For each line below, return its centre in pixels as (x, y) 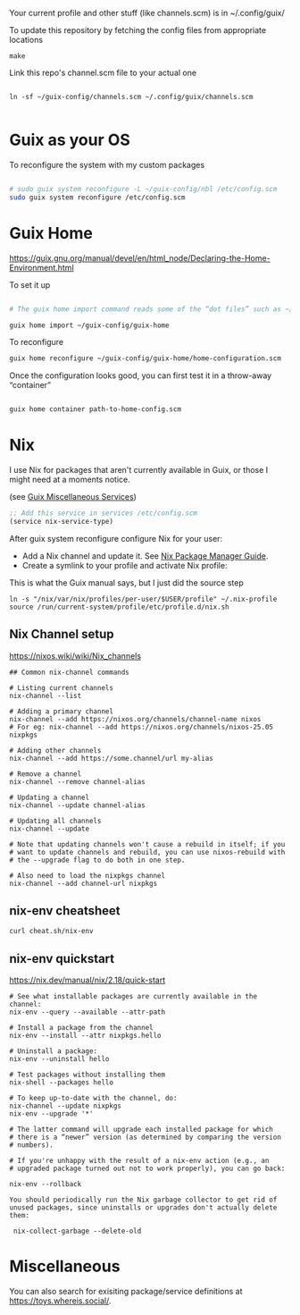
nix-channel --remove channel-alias (77, 781)
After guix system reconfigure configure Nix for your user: (116, 538)
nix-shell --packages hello (62, 1083)
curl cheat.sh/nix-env (51, 931)
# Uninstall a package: (54, 1051)
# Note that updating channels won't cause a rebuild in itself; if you (147, 844)
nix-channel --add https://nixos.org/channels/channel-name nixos (135, 719)
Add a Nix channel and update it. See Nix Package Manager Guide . (145, 556)
